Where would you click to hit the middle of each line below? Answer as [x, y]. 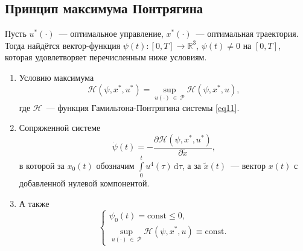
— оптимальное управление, [111, 33]
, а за [191, 165]
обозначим [115, 165]
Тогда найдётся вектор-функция [63, 45]
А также [34, 203]
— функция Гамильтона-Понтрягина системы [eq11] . [143, 107]
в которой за [42, 165]
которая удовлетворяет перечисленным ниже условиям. [106, 57]
